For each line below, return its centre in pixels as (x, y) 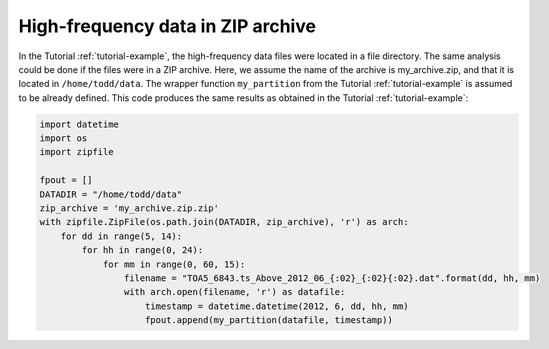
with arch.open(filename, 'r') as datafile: (234, 292)
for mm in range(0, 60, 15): (174, 264)
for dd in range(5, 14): (121, 236)
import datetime (79, 124)
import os (63, 138)
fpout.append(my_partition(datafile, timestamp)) (269, 320)
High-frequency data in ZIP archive (167, 26)
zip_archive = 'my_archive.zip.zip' (129, 208)
